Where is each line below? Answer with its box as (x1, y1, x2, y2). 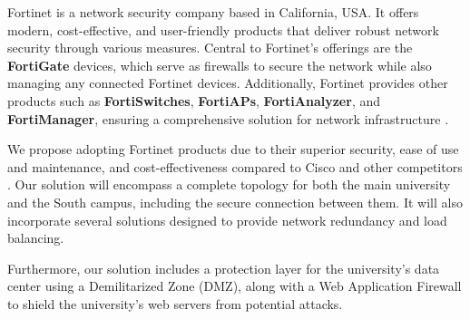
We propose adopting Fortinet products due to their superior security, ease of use (7, 140, 459, 159)
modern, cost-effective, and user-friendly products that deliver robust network (7, 20, 439, 39)
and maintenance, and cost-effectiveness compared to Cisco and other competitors (7, 157, 463, 176)
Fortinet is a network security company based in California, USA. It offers (7, 3, 419, 21)
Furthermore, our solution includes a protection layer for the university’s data (7, 258, 440, 277)
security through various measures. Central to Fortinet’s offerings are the (7, 38, 413, 57)
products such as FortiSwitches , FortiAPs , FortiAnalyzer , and (7, 91, 380, 110)
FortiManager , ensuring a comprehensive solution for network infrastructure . (7, 109, 449, 128)
